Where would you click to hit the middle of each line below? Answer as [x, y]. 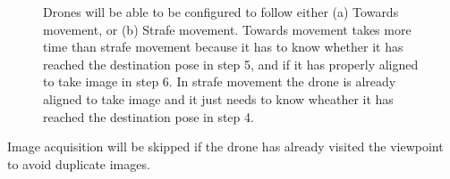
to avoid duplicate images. [79, 163]
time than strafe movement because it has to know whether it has [223, 47]
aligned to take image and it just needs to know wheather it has [218, 98]
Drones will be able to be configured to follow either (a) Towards [221, 12]
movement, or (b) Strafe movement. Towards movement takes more [227, 29]
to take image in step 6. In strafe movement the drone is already [220, 81]
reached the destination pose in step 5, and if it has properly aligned [231, 64]
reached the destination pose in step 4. [149, 116]
